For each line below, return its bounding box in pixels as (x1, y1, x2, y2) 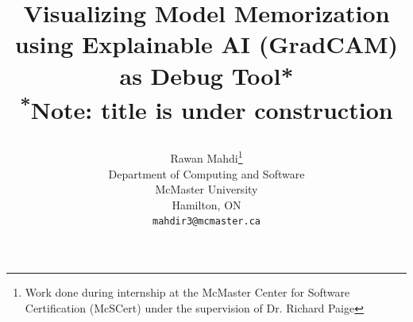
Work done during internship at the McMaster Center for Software (25, 283, 350, 300)
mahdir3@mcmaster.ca (152, 216, 261, 228)
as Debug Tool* (119, 59, 294, 91)
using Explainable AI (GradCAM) (14, 28, 399, 60)
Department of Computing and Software (108, 165, 305, 182)
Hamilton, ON (172, 196, 241, 213)
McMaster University (155, 181, 258, 197)
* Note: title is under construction (20, 90, 393, 126)
